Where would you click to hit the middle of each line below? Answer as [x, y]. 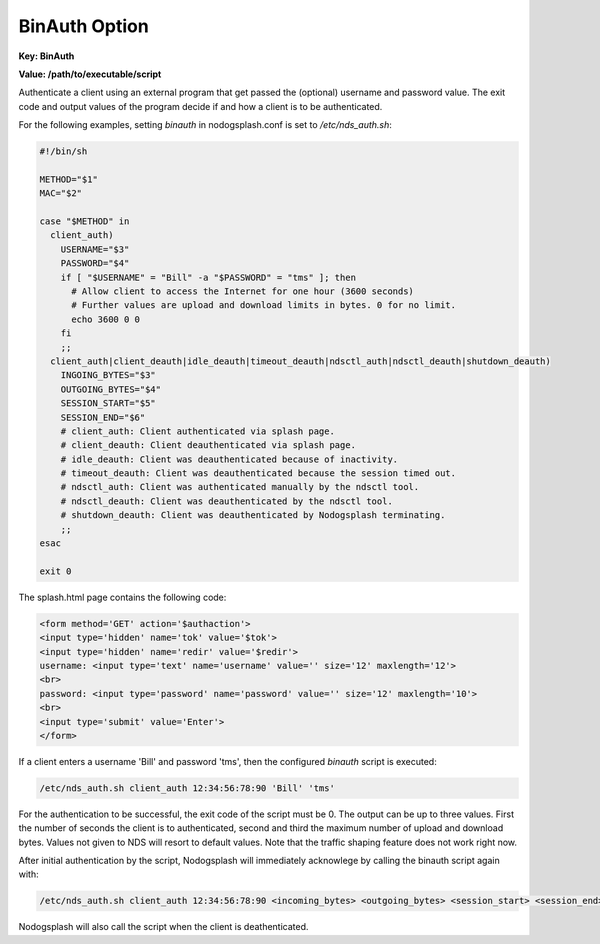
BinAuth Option [83, 26]
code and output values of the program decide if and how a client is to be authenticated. [200, 106]
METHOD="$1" [69, 179]
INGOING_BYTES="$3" [108, 375]
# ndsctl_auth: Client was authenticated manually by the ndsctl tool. [240, 487]
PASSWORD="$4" [95, 263]
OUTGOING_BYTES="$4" [111, 389]
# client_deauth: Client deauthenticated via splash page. [208, 445]
